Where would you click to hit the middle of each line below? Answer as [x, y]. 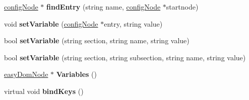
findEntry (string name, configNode [104, 7]
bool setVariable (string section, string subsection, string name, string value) [125, 57]
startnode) [182, 7]
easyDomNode [26, 74]
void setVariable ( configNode [51, 23]
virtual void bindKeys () [44, 91]
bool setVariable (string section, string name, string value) [97, 40]
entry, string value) [133, 23]
